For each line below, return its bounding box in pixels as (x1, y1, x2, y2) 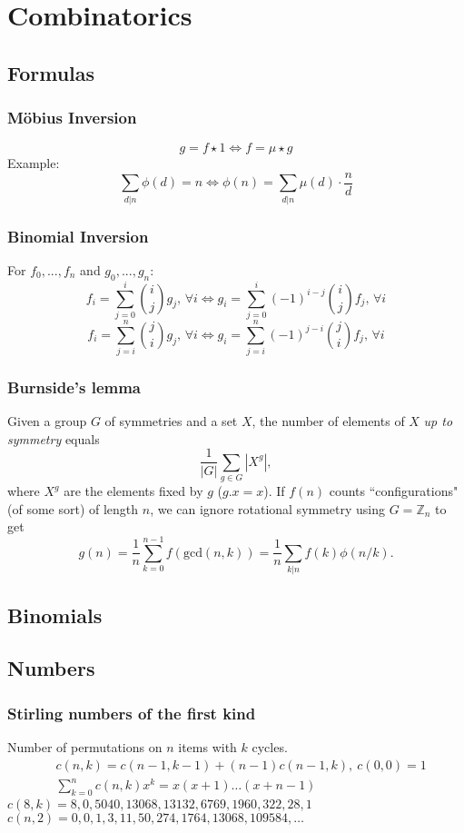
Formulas (7, 58, 95, 86)
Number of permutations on (7, 737, 163, 756)
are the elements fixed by (64, 481, 203, 501)
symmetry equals (7, 429, 100, 448)
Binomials (7, 600, 103, 629)
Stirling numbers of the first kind (7, 701, 256, 724)
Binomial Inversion (7, 224, 149, 247)
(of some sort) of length (7, 499, 139, 518)
